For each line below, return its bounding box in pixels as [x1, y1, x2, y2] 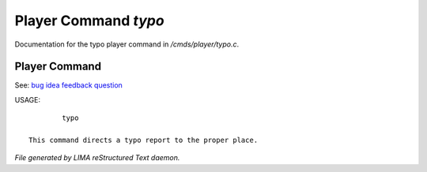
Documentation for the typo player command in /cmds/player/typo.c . [14, 39, 240, 49]
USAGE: [14, 95, 41, 104]
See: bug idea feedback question [14, 80, 123, 90]
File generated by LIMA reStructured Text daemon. [14, 153, 180, 163]
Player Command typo [14, 12, 165, 29]
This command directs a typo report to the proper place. [28, 136, 259, 145]
